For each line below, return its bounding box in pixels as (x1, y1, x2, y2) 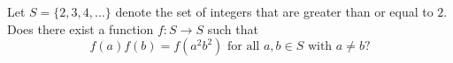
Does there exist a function (7, 19, 154, 38)
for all (227, 40, 260, 53)
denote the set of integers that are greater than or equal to (115, 3, 434, 20)
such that (207, 19, 258, 38)
